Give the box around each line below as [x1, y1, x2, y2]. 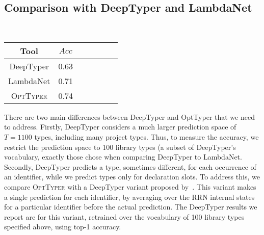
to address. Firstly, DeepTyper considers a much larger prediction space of [4, 121, 236, 132]
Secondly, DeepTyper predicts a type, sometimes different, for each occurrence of [4, 161, 256, 172]
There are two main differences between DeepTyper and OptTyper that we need [4, 111, 255, 122]
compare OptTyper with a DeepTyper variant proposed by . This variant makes [4, 181, 256, 192]
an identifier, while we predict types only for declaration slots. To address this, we [4, 171, 260, 182]
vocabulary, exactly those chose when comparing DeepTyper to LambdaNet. [4, 151, 242, 162]
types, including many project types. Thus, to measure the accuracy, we [34, 131, 259, 142]
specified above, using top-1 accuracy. [4, 221, 121, 232]
